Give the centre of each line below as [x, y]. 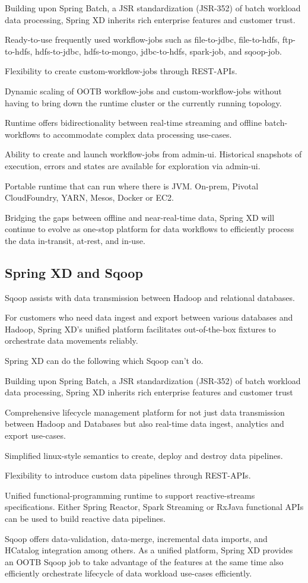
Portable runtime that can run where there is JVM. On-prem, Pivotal [132, 186]
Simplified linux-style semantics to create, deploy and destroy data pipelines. [144, 455]
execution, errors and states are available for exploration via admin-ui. [133, 165]
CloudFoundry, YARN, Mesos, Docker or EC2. [89, 197]
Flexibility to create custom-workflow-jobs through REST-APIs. [121, 71]
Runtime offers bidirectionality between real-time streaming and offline [133, 123]
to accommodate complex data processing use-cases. [137, 134]
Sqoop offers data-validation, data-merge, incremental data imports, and [136, 538]
